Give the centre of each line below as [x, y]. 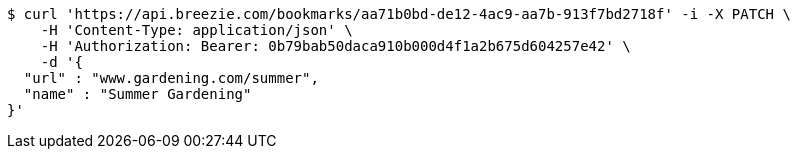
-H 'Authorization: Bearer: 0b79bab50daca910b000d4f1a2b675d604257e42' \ [335, 46]
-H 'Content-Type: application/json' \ [196, 30]
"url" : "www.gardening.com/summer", [171, 78]
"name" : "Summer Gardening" [137, 94]
